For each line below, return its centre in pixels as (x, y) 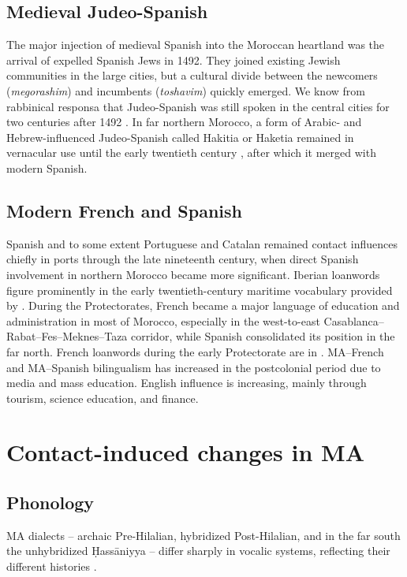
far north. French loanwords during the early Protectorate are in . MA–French (195, 351)
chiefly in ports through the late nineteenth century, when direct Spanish (183, 259)
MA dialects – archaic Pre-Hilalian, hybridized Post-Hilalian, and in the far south (203, 535)
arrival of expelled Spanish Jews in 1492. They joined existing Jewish (174, 60)
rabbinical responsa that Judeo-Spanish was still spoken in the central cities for (198, 106)
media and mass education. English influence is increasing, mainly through (187, 383)
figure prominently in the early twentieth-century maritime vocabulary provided (200, 290)
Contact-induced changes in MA (185, 452)
